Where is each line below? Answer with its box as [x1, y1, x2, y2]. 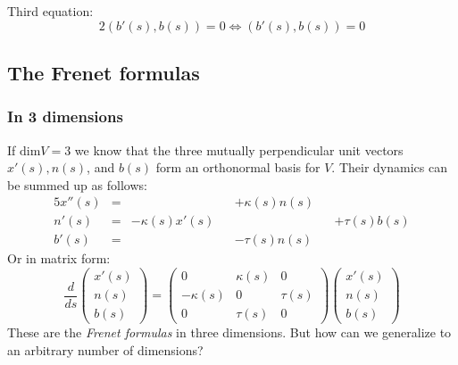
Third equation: [7, 2, 94, 20]
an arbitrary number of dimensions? [7, 340, 204, 359]
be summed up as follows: [7, 175, 147, 194]
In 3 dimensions [7, 105, 123, 128]
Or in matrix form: [7, 249, 111, 268]
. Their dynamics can [331, 158, 447, 177]
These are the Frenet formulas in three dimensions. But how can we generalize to [7, 323, 452, 342]
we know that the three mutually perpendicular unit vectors [74, 140, 404, 159]
